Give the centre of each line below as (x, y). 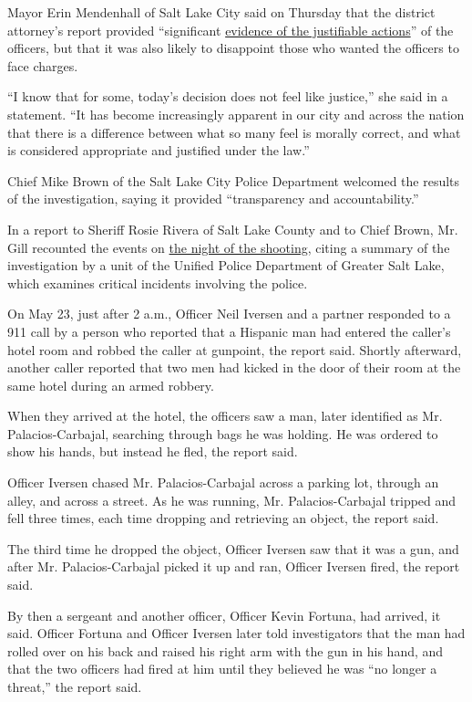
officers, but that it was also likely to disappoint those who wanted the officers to (233, 48)
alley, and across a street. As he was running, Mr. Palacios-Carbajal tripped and (232, 500)
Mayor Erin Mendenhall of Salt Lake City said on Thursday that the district (221, 12)
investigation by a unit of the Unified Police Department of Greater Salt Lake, (226, 265)
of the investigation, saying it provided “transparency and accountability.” (213, 199)
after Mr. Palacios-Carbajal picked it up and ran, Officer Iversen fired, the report (234, 566)
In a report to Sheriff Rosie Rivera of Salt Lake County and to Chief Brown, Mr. (233, 229)
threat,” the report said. (75, 686)
